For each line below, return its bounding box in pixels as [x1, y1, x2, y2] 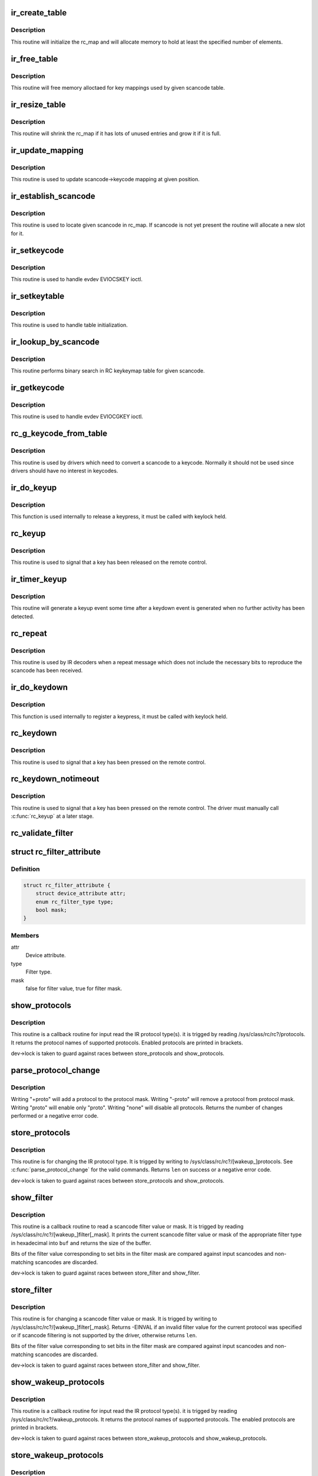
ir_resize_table [11, 99, 66, 109]
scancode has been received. [11, 667, 83, 674]
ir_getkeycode [11, 383, 65, 393]
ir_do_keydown [11, 683, 68, 693]
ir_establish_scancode [11, 191, 95, 201]
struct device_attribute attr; [35, 890, 126, 897]
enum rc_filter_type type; [35, 898, 114, 905]
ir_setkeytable [11, 291, 65, 301]
